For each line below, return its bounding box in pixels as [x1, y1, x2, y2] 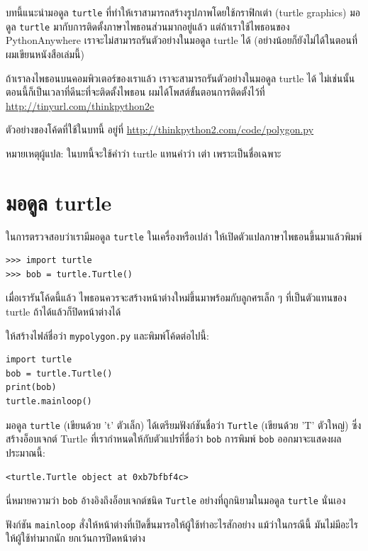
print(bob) [6, 382, 57, 393]
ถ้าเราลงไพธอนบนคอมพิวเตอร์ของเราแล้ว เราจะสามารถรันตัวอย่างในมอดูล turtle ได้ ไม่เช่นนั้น [6, 70, 355, 85]
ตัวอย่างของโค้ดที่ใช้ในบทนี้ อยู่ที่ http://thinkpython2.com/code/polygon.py [6, 122, 314, 137]
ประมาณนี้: [6, 445, 45, 460]
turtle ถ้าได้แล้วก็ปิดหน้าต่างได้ [6, 304, 121, 319]
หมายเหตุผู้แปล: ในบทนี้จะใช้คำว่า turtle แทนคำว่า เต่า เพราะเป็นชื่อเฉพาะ [6, 145, 281, 160]
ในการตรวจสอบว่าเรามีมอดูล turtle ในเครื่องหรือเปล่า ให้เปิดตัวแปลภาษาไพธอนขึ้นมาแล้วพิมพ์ [6, 228, 362, 243]
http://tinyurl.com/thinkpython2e [6, 98, 155, 113]
